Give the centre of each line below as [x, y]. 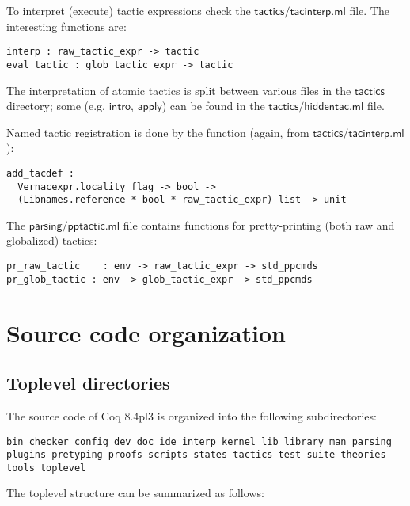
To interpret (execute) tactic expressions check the [129, 10]
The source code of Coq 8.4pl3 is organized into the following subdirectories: [192, 415]
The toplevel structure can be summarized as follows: [135, 493]
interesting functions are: [66, 26]
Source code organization [146, 332]
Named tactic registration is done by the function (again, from [158, 132]
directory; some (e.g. [56, 106]
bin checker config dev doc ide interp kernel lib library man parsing [199, 441]
